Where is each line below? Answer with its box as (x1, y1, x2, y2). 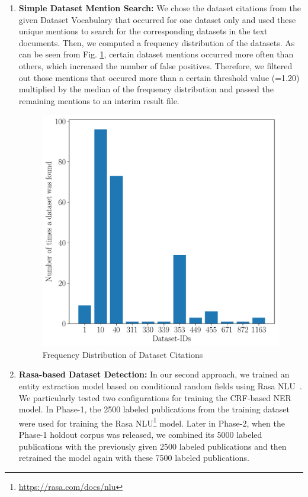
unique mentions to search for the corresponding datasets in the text (18, 25, 268, 37)
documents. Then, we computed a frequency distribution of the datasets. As (18, 36, 295, 49)
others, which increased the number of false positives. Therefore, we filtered (18, 59, 293, 72)
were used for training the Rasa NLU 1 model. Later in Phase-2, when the (18, 415, 285, 429)
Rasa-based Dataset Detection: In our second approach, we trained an (18, 368, 290, 380)
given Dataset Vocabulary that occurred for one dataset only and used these (18, 13, 296, 25)
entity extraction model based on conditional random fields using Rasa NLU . (18, 379, 302, 392)
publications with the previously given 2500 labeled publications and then (18, 440, 287, 452)
